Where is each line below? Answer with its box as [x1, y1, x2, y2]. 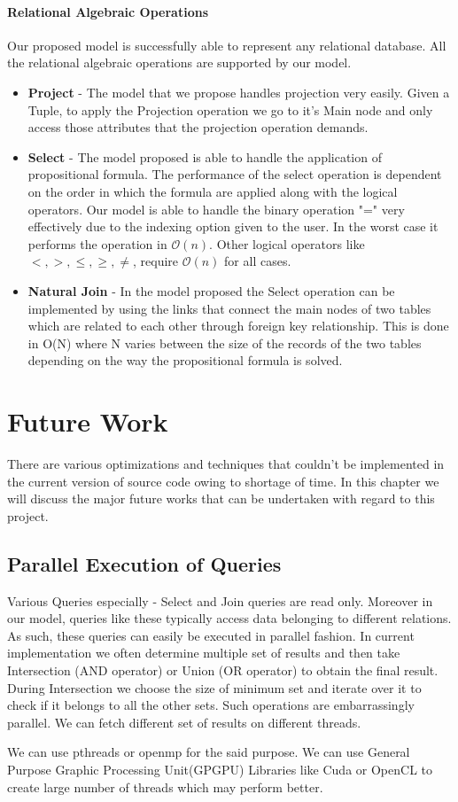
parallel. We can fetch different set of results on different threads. [7, 712, 361, 731]
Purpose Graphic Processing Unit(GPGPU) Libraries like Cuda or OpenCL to [7, 759, 433, 778]
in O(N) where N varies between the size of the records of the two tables [27, 333, 422, 352]
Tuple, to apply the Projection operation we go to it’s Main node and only [27, 100, 433, 119]
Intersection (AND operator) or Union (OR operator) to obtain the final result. [7, 660, 439, 679]
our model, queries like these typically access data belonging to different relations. [7, 609, 452, 627]
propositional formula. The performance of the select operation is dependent [27, 165, 442, 183]
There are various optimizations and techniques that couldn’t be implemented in [7, 455, 445, 473]
